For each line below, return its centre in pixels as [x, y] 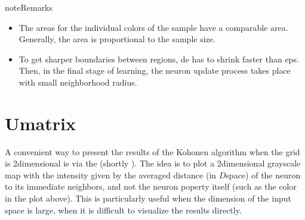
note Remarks [29, 7]
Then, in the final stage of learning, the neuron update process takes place [155, 70]
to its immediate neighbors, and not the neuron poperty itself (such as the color [151, 186]
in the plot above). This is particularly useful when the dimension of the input [148, 198]
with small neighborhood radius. [78, 82]
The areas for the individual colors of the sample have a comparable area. [153, 27]
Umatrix [40, 123]
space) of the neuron [263, 175]
